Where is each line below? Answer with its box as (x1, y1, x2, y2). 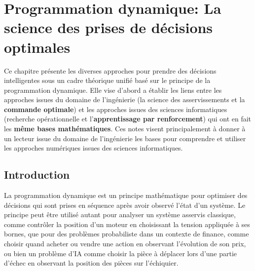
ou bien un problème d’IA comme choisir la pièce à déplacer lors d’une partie (4, 248, 237, 258)
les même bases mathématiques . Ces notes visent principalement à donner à (4, 123, 246, 134)
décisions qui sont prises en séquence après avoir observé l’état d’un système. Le (4, 199, 246, 210)
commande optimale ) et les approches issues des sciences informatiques (4, 104, 227, 114)
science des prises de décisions (4, 17, 213, 38)
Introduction (4, 167, 70, 182)
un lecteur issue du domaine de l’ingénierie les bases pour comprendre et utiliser (4, 133, 246, 143)
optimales (4, 37, 71, 57)
